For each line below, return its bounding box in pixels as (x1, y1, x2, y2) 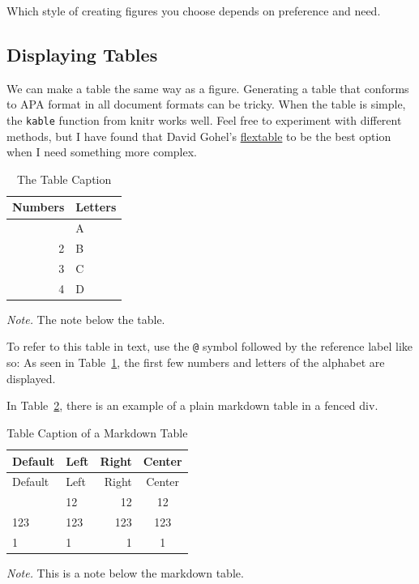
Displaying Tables (6, 41, 158, 66)
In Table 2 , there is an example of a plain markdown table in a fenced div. (6, 397, 378, 414)
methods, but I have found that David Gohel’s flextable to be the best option (6, 127, 391, 144)
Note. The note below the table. (6, 310, 165, 327)
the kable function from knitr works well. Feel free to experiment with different (6, 111, 402, 128)
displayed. (6, 369, 56, 386)
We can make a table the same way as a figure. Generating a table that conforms (6, 79, 409, 96)
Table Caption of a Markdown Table (6, 424, 188, 441)
